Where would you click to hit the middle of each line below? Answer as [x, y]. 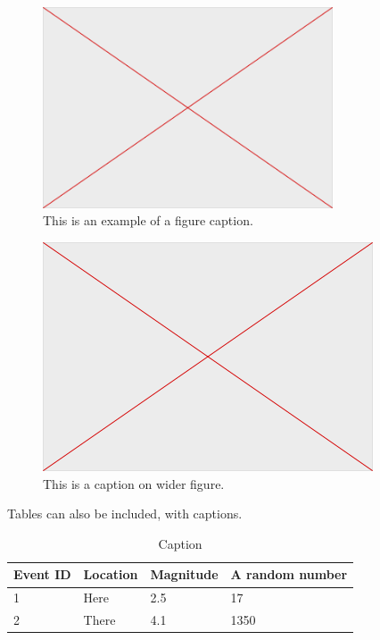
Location [111, 574]
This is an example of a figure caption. [148, 220]
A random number [289, 574]
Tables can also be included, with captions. [125, 514]
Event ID [42, 574]
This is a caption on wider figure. [134, 483]
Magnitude [184, 574]
